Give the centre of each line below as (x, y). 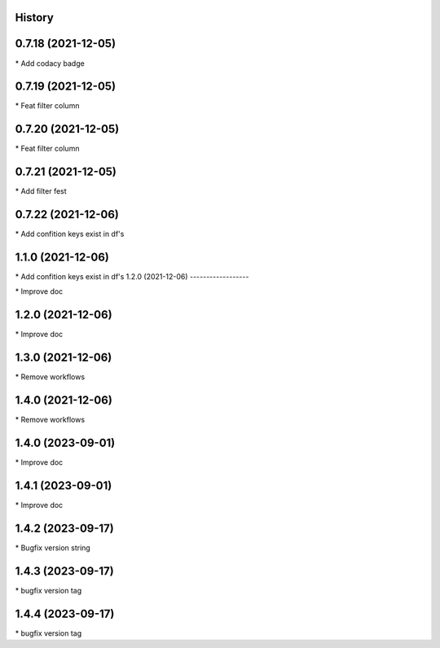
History (35, 18)
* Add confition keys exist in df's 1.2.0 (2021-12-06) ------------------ (132, 277)
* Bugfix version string (53, 547)
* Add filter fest (41, 191)
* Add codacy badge (50, 63)
